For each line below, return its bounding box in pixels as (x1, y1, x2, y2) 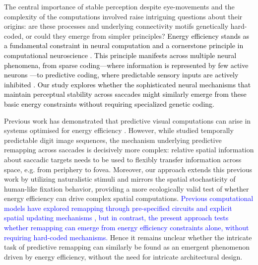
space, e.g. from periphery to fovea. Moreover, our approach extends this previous (4, 164, 252, 174)
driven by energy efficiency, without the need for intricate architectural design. (4, 251, 243, 262)
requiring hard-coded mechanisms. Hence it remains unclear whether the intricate (4, 232, 252, 242)
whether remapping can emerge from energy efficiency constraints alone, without (4, 222, 249, 233)
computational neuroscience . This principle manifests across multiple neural (4, 50, 237, 60)
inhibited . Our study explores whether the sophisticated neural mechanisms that (4, 79, 251, 89)
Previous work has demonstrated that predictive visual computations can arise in (4, 115, 251, 126)
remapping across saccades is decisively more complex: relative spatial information (4, 144, 254, 155)
